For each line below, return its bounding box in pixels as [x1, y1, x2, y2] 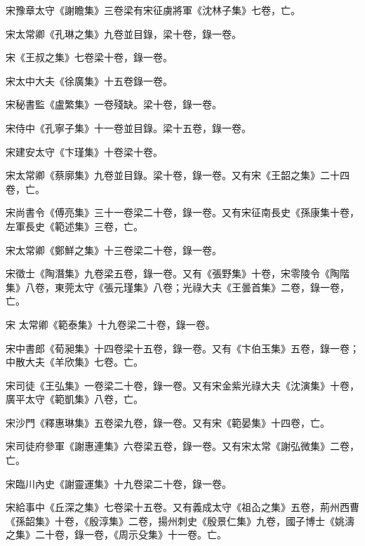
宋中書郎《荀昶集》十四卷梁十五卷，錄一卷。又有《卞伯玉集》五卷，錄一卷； [6, 340, 359, 355]
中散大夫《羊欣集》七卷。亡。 [6, 354, 143, 369]
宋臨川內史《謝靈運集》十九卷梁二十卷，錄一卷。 [6, 476, 232, 491]
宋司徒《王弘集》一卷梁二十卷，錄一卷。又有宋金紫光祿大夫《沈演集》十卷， [6, 378, 359, 392]
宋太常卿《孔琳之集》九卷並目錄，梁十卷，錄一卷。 [6, 26, 241, 41]
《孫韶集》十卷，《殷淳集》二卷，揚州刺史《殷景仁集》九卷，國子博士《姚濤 [6, 513, 354, 528]
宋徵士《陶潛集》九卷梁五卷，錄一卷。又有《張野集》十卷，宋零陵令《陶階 [6, 266, 350, 281]
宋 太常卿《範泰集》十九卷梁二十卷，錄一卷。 [6, 317, 215, 331]
